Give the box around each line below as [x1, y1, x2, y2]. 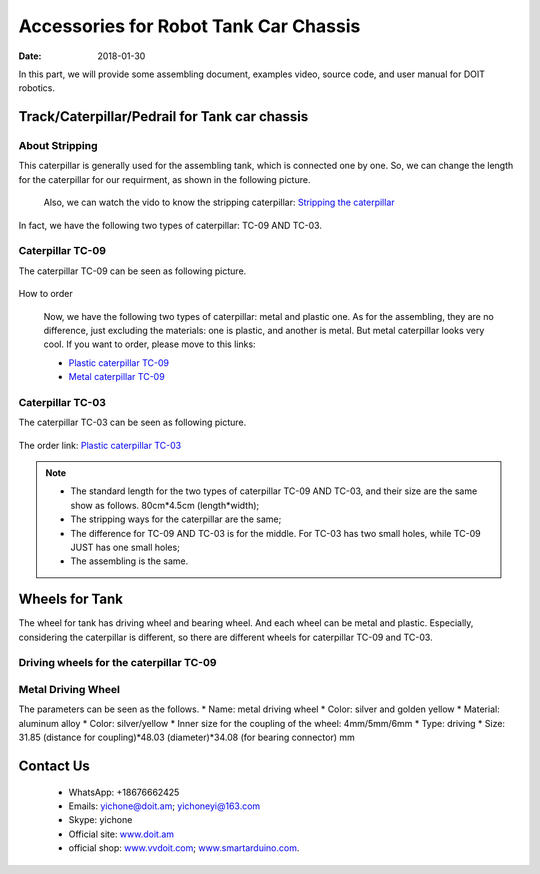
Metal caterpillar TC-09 [68, 371, 165, 383]
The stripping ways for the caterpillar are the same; [70, 513, 282, 525]
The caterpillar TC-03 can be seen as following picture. [18, 416, 247, 429]
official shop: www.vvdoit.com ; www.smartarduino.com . [68, 842, 300, 854]
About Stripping [18, 139, 99, 153]
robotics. [18, 82, 55, 94]
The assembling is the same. [70, 555, 189, 567]
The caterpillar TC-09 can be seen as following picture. [18, 265, 247, 277]
